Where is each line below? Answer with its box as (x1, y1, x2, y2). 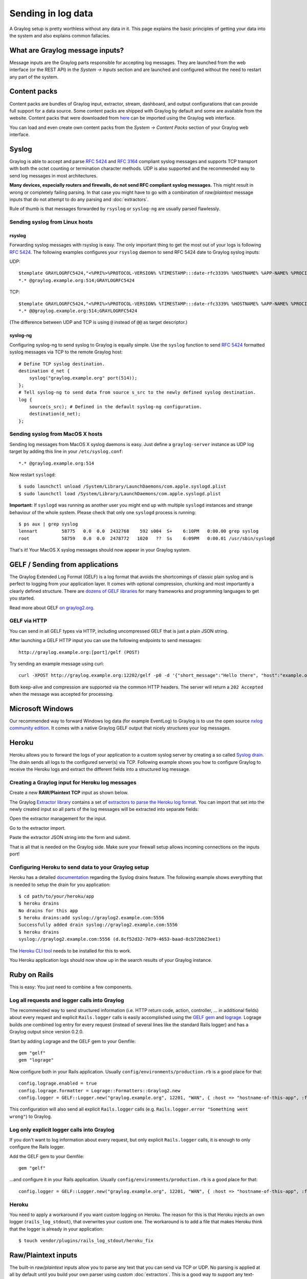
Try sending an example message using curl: (9, 660, 104, 667)
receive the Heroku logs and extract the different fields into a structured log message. (9, 766, 190, 773)
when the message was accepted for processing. (9, 691, 114, 697)
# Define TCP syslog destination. (18, 361, 105, 367)
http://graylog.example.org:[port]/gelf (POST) (18, 649, 140, 655)
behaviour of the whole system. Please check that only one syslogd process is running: (9, 509, 196, 515)
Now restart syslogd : (9, 472, 56, 478)
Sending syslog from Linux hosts (9, 218, 93, 226)
